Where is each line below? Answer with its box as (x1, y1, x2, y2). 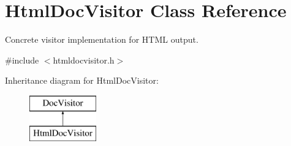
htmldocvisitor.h (53, 53, 115, 66)
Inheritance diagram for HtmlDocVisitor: (5, 74, 159, 87)
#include (5, 53, 39, 66)
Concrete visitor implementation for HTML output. (5, 33, 198, 46)
